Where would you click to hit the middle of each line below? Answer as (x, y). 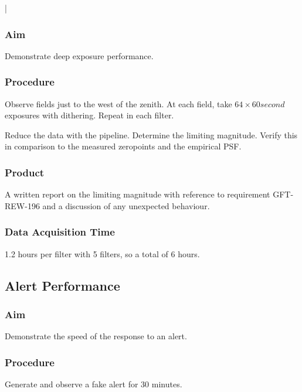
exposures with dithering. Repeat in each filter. (89, 115)
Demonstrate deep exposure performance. (79, 55)
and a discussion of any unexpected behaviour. (126, 205)
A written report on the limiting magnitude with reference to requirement (138, 194)
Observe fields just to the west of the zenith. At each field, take (118, 103)
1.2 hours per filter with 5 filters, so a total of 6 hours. (102, 253)
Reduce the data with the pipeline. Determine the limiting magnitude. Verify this (151, 134)
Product (25, 172)
